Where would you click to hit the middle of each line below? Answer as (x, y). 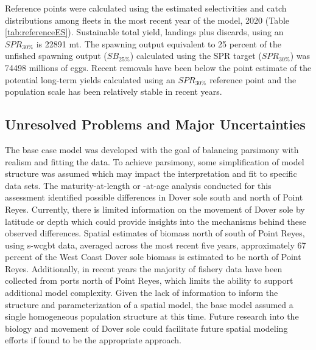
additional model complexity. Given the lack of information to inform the (142, 293)
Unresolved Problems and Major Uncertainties (155, 124)
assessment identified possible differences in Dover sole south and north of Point (154, 197)
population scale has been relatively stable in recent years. (114, 91)
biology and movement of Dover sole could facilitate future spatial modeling (146, 328)
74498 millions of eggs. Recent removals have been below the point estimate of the (158, 67)
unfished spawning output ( (56, 56)
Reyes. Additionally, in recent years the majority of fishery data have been (144, 268)
